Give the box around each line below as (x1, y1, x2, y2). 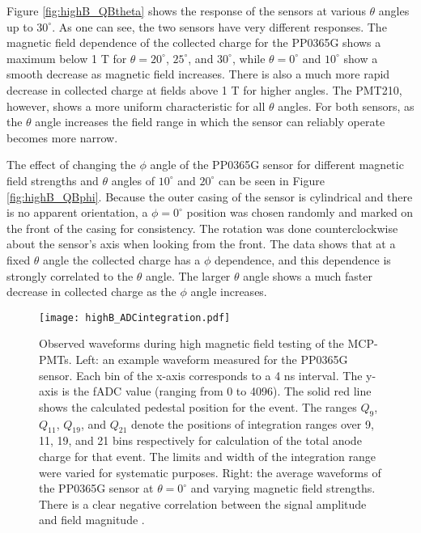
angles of (111, 171, 155, 188)
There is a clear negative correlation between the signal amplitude (39, 495, 367, 512)
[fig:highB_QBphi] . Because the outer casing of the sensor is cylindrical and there (6, 188, 413, 205)
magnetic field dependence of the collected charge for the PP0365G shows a (6, 34, 381, 51)
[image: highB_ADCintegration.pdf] (39, 311, 231, 324)
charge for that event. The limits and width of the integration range (39, 447, 376, 464)
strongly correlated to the (6, 267, 134, 284)
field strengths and (6, 171, 99, 188)
